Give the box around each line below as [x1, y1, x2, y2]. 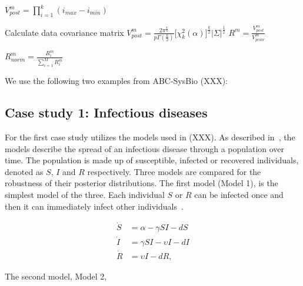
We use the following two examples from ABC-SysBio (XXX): [5, 75, 228, 87]
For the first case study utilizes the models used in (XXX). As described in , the [5, 131, 295, 143]
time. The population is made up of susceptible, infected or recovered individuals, [5, 154, 299, 166]
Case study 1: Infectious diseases [5, 103, 208, 122]
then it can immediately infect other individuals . [5, 200, 184, 212]
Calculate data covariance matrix [5, 26, 124, 38]
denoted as [5, 165, 44, 177]
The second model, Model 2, [5, 270, 107, 282]
